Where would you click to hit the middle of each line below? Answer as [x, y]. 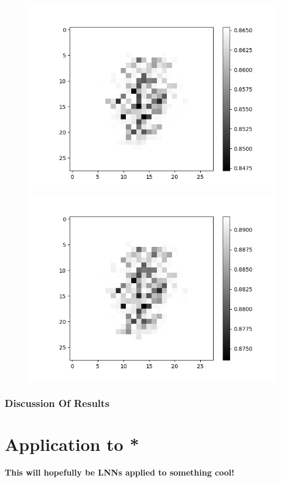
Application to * [72, 444]
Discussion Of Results [57, 403]
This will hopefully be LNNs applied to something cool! [120, 472]
